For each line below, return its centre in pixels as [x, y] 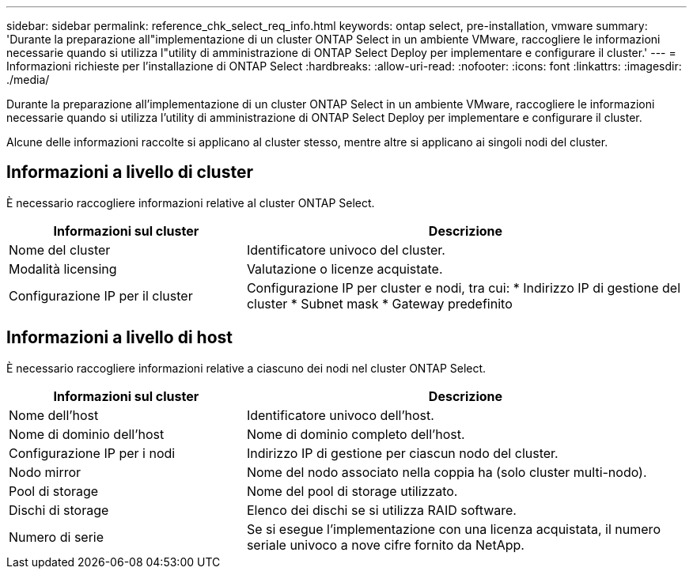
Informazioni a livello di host [119, 338]
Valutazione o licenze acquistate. [345, 269]
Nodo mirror [45, 472]
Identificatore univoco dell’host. [340, 415]
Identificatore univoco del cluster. [346, 250]
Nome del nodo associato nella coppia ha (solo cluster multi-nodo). [447, 472]
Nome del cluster [60, 250]
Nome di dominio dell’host [87, 434]
